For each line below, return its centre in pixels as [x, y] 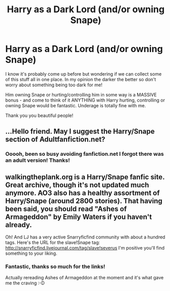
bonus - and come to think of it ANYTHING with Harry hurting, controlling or [85, 100]
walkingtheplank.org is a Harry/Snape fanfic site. [85, 177]
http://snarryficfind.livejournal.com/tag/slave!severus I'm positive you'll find [85, 248]
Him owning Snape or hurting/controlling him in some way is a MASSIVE [81, 94]
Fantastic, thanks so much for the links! [55, 266]
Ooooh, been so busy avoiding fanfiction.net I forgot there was [85, 154]
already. [19, 225]
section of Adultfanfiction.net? [55, 140]
